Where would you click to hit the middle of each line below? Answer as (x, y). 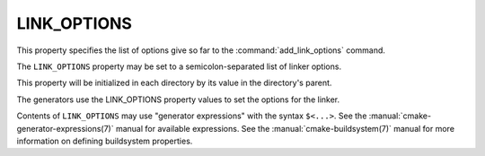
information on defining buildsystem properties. (105, 141)
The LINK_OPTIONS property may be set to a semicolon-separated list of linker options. (179, 66)
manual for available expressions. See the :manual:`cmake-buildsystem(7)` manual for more (285, 128)
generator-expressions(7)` (65, 128)
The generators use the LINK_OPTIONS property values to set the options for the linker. (178, 100)
